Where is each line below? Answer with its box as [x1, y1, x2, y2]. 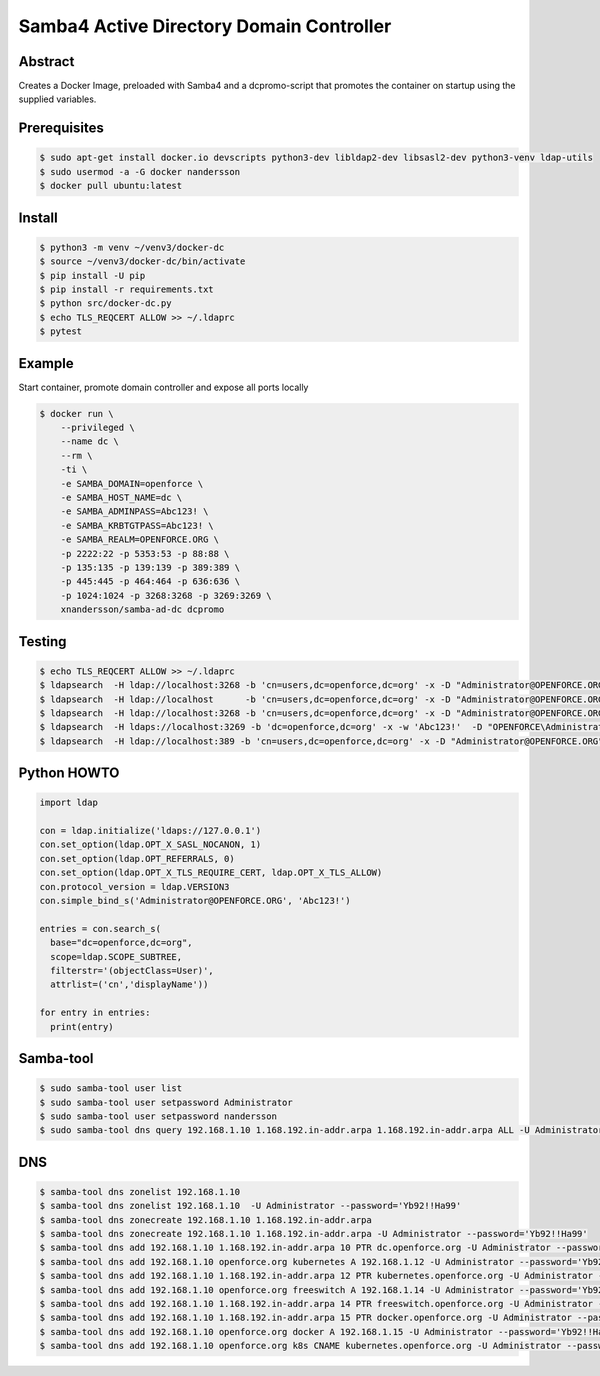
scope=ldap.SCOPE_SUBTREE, [50, 951, 183, 962]
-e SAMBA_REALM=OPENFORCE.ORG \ [60, 534, 220, 545]
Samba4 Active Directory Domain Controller [18, 15, 392, 37]
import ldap [39, 797, 99, 809]
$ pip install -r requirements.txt [39, 284, 214, 295]
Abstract [18, 53, 75, 70]
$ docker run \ [39, 408, 114, 419]
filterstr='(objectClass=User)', [50, 965, 214, 976]
